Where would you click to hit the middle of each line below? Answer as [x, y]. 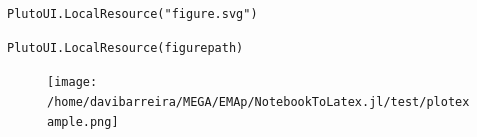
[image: [72, 82]
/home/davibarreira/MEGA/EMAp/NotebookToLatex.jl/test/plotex [258, 101]
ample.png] [83, 121]
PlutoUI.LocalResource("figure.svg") [132, 14]
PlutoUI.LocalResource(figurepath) [125, 47]
